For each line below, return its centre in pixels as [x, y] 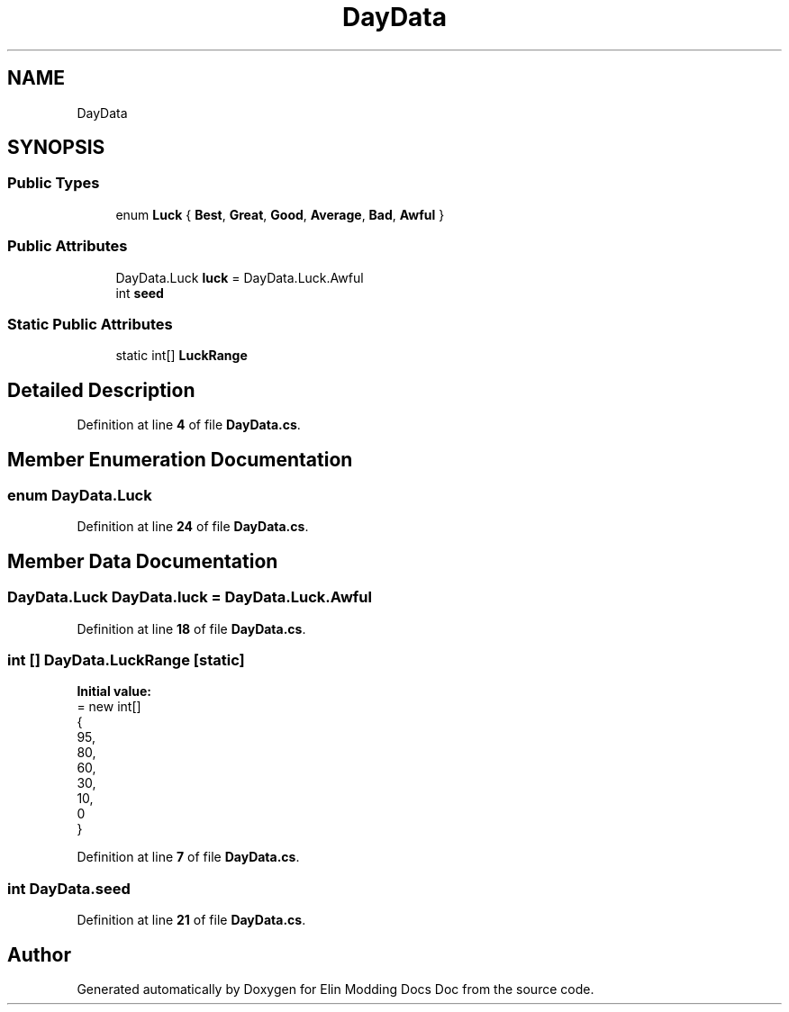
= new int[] [109, 707]
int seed [140, 293]
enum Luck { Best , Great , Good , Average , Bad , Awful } [280, 214]
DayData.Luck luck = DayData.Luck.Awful [240, 277]
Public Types [54, 183]
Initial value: [114, 691]
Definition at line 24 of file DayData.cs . [193, 527]
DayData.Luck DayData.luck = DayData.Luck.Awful [190, 597]
